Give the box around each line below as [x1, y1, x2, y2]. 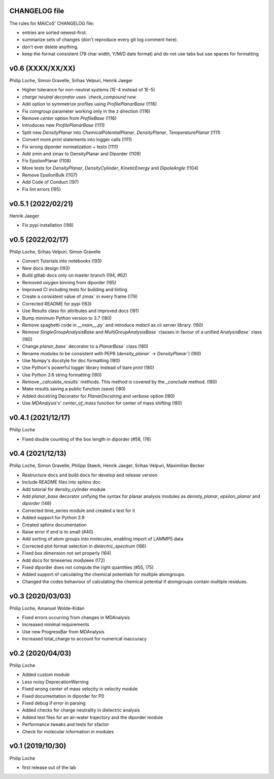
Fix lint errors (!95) [22, 186, 61, 192]
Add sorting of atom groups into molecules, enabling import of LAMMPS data [22, 536, 184, 542]
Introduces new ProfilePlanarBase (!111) [22, 122, 105, 128]
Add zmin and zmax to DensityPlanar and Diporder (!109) [22, 150, 142, 157]
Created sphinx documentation [22, 522, 87, 528]
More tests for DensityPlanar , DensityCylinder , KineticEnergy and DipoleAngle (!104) [22, 165, 199, 171]
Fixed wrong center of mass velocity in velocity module [22, 686, 138, 692]
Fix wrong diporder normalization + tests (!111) [22, 144, 119, 150]
